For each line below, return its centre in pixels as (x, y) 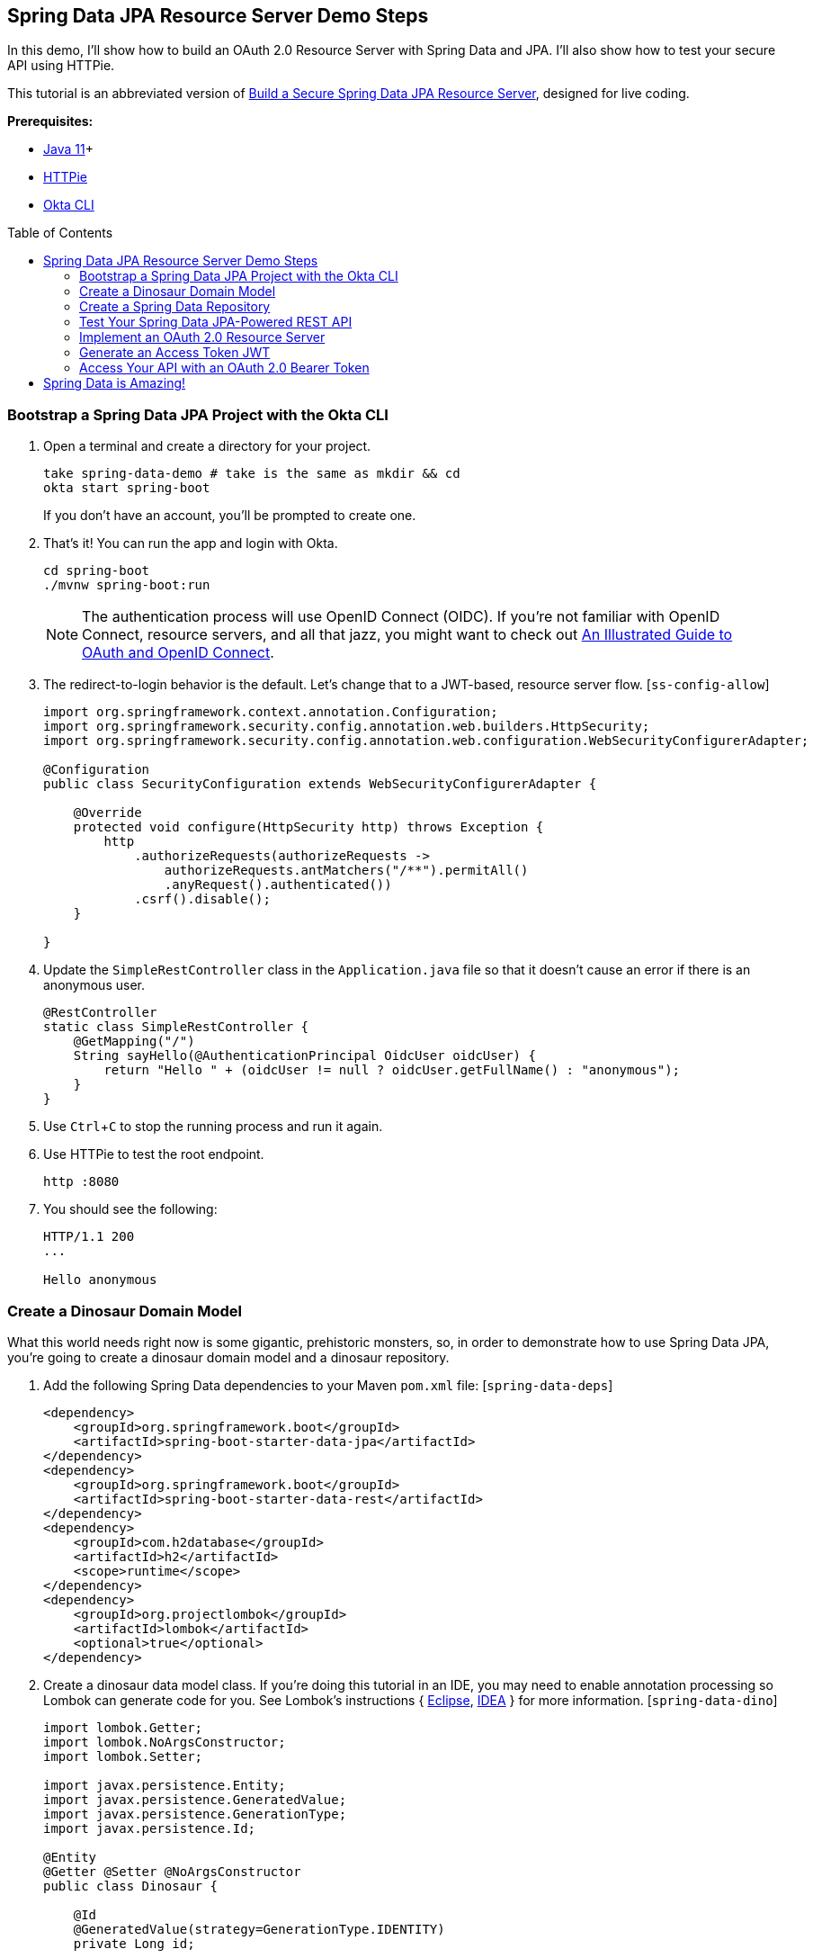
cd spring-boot (97, 571)
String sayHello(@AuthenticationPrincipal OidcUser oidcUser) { (304, 1056)
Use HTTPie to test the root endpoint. (154, 1154)
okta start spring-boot (127, 488)
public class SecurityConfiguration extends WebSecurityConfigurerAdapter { (320, 784)
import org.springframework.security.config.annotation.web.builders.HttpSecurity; (347, 727)
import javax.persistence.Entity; (165, 1785)
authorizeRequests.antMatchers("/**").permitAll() (346, 871)
